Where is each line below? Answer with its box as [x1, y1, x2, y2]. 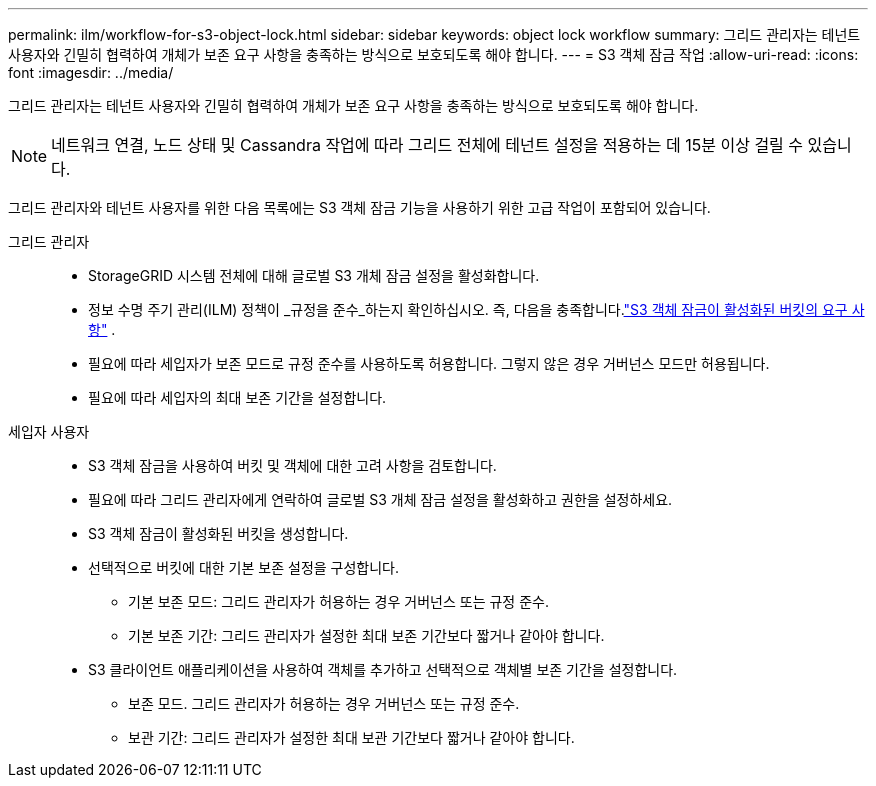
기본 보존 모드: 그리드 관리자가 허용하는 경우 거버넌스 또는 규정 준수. [128, 593, 549, 610]
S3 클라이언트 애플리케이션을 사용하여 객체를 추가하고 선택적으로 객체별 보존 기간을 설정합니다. [88, 661, 678, 678]
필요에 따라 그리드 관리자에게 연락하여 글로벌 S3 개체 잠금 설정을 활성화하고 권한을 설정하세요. [88, 491, 673, 508]
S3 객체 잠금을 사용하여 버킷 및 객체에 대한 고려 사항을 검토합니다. [88, 457, 497, 474]
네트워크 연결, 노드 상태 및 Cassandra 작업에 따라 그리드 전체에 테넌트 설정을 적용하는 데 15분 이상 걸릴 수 [51, 135, 804, 155]
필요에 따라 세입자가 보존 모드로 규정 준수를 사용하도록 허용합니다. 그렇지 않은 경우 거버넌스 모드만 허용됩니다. [88, 355, 770, 372]
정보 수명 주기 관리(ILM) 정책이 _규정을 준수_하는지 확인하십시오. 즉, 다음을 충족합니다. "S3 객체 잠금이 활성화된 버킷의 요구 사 [88, 301, 865, 318]
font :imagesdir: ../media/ [8, 64, 174, 81]
